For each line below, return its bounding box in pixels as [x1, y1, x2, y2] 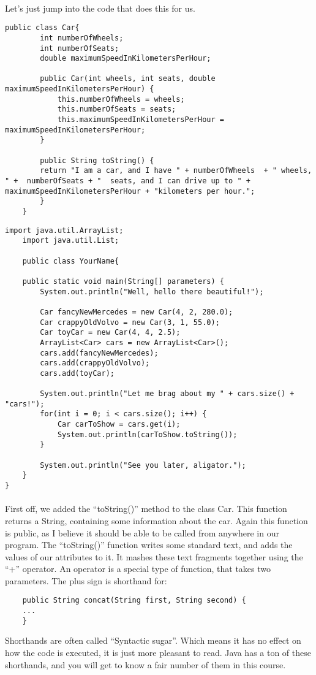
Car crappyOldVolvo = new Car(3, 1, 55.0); [40, 318, 220, 327]
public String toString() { [40, 156, 154, 165]
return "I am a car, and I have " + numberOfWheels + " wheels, [40, 166, 312, 175]
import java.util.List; [22, 236, 119, 245]
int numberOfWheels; [40, 33, 124, 42]
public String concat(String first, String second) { [22, 596, 246, 605]
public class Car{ [5, 23, 80, 32]
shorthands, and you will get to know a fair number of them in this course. [5, 658, 286, 671]
